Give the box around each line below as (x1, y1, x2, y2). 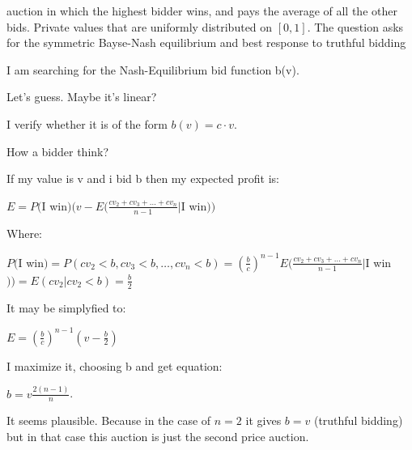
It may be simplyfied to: (6, 299, 126, 316)
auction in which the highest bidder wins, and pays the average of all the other (6, 2, 397, 19)
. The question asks (307, 18, 404, 35)
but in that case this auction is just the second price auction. (6, 427, 309, 444)
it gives (245, 412, 282, 429)
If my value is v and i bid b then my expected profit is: (6, 170, 279, 187)
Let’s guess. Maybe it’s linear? (6, 88, 157, 105)
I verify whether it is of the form (6, 115, 168, 132)
